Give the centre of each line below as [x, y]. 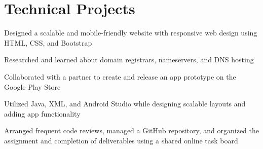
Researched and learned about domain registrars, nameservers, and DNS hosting [129, 60]
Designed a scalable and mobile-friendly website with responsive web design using [131, 33]
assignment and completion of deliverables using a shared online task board [121, 140]
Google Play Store [32, 86]
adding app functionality [42, 113]
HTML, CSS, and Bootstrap [48, 42]
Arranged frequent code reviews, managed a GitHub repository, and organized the [132, 131]
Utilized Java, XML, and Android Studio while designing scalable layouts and [125, 104]
